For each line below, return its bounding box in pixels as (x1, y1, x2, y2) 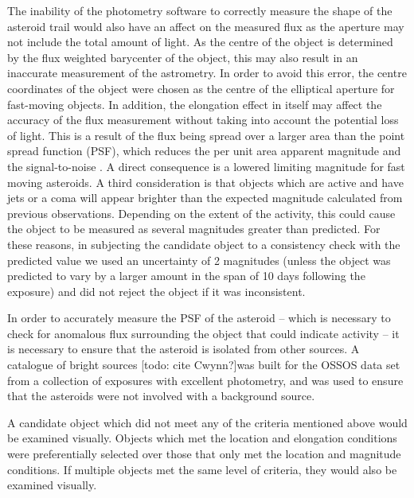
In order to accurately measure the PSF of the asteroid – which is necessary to (7, 309, 391, 326)
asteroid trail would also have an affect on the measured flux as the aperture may (7, 18, 404, 34)
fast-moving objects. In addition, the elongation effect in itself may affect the (7, 95, 382, 112)
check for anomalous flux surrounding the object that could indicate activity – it (7, 325, 400, 341)
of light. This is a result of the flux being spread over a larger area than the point (7, 126, 405, 143)
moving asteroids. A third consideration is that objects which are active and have (7, 173, 404, 190)
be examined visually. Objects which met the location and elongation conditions (7, 430, 397, 446)
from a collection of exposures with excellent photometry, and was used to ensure (7, 372, 404, 388)
